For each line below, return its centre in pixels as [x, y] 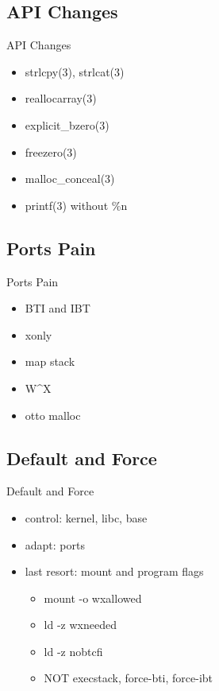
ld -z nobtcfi [73, 651]
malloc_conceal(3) [70, 179]
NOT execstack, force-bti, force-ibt [129, 678]
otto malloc [53, 415]
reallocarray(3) [61, 98]
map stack [50, 361]
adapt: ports [55, 544]
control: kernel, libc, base [86, 517]
